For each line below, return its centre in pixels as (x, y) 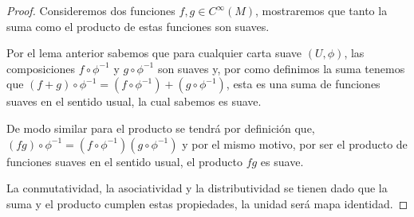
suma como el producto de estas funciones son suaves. (138, 26)
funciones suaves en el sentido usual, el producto (124, 161)
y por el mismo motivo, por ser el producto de (295, 143)
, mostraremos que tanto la (321, 10)
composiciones (41, 68)
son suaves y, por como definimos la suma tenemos (281, 68)
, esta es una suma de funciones (303, 84)
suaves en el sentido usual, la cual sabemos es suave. (134, 101)
